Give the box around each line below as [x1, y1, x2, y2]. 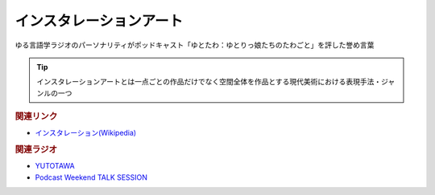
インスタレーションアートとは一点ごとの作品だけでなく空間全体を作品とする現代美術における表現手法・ [36, 77, 382, 87]
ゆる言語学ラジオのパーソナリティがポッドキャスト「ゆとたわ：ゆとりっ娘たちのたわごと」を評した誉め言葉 [14, 40, 375, 50]
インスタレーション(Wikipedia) [35, 128, 137, 138]
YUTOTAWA [35, 161, 76, 171]
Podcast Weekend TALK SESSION [35, 173, 148, 182]
